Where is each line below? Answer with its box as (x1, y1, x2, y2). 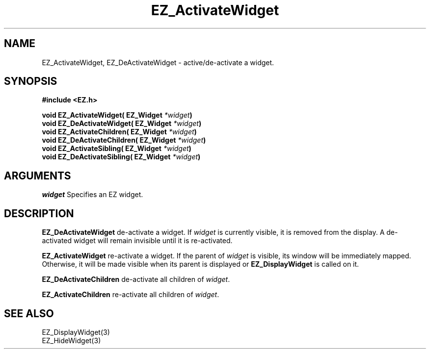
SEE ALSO (4, 307, 54, 320)
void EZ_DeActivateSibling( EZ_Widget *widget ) (42, 152, 201, 161)
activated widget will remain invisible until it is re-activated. (42, 236, 233, 245)
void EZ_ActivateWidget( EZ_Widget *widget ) (42, 111, 192, 120)
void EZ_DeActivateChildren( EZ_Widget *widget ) (42, 136, 206, 145)
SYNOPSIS (4, 75, 57, 88)
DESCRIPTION (4, 207, 74, 220)
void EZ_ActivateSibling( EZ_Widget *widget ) (42, 144, 191, 153)
